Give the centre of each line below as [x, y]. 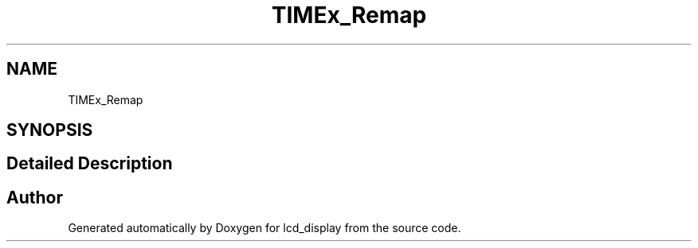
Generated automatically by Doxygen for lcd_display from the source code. [265, 228]
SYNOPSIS [50, 130]
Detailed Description [90, 164]
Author [35, 197]
